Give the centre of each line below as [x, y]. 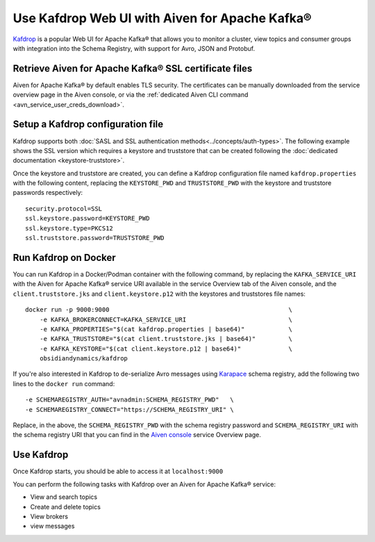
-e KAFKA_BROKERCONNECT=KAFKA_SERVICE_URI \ [166, 319]
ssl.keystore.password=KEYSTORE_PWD [87, 218]
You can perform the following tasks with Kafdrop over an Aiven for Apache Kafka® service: [144, 484]
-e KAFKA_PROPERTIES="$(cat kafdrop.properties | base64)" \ [166, 329]
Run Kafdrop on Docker [64, 257]
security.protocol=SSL [64, 208]
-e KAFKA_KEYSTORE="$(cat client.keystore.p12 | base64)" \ [166, 349]
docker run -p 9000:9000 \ [159, 310]
